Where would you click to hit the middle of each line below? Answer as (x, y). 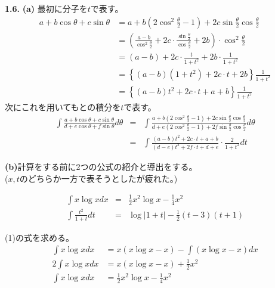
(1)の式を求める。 (39, 237)
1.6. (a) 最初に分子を (46, 8)
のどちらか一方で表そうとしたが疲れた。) (98, 178)
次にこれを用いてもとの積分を (63, 106)
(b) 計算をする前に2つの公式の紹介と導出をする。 (101, 167)
